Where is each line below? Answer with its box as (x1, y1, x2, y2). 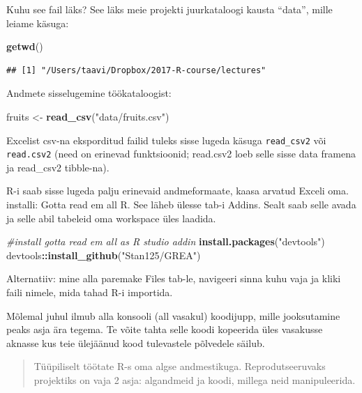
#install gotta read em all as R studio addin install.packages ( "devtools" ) (6, 234, 325, 249)
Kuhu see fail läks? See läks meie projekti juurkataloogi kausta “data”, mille (6, 2, 333, 16)
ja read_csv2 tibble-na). (6, 160, 110, 174)
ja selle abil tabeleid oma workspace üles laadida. (6, 210, 216, 225)
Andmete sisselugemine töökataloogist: (6, 86, 172, 100)
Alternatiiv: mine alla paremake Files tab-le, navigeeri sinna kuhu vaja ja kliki (6, 271, 341, 286)
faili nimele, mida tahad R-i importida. (6, 285, 173, 300)
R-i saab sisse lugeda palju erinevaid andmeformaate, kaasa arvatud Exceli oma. (6, 183, 349, 198)
